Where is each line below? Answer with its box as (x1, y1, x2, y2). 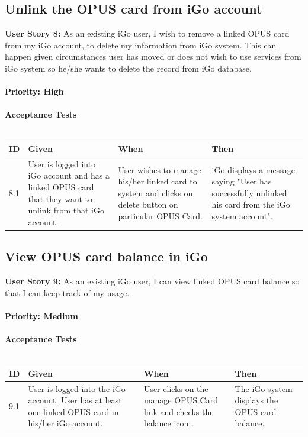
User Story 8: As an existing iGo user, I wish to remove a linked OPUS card (5, 27, 290, 40)
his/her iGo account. (28, 417, 103, 429)
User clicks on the (143, 382, 208, 394)
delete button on (118, 198, 178, 211)
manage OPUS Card (143, 394, 218, 406)
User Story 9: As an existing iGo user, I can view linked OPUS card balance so (5, 275, 300, 287)
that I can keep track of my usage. (5, 286, 130, 299)
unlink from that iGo (28, 204, 104, 216)
